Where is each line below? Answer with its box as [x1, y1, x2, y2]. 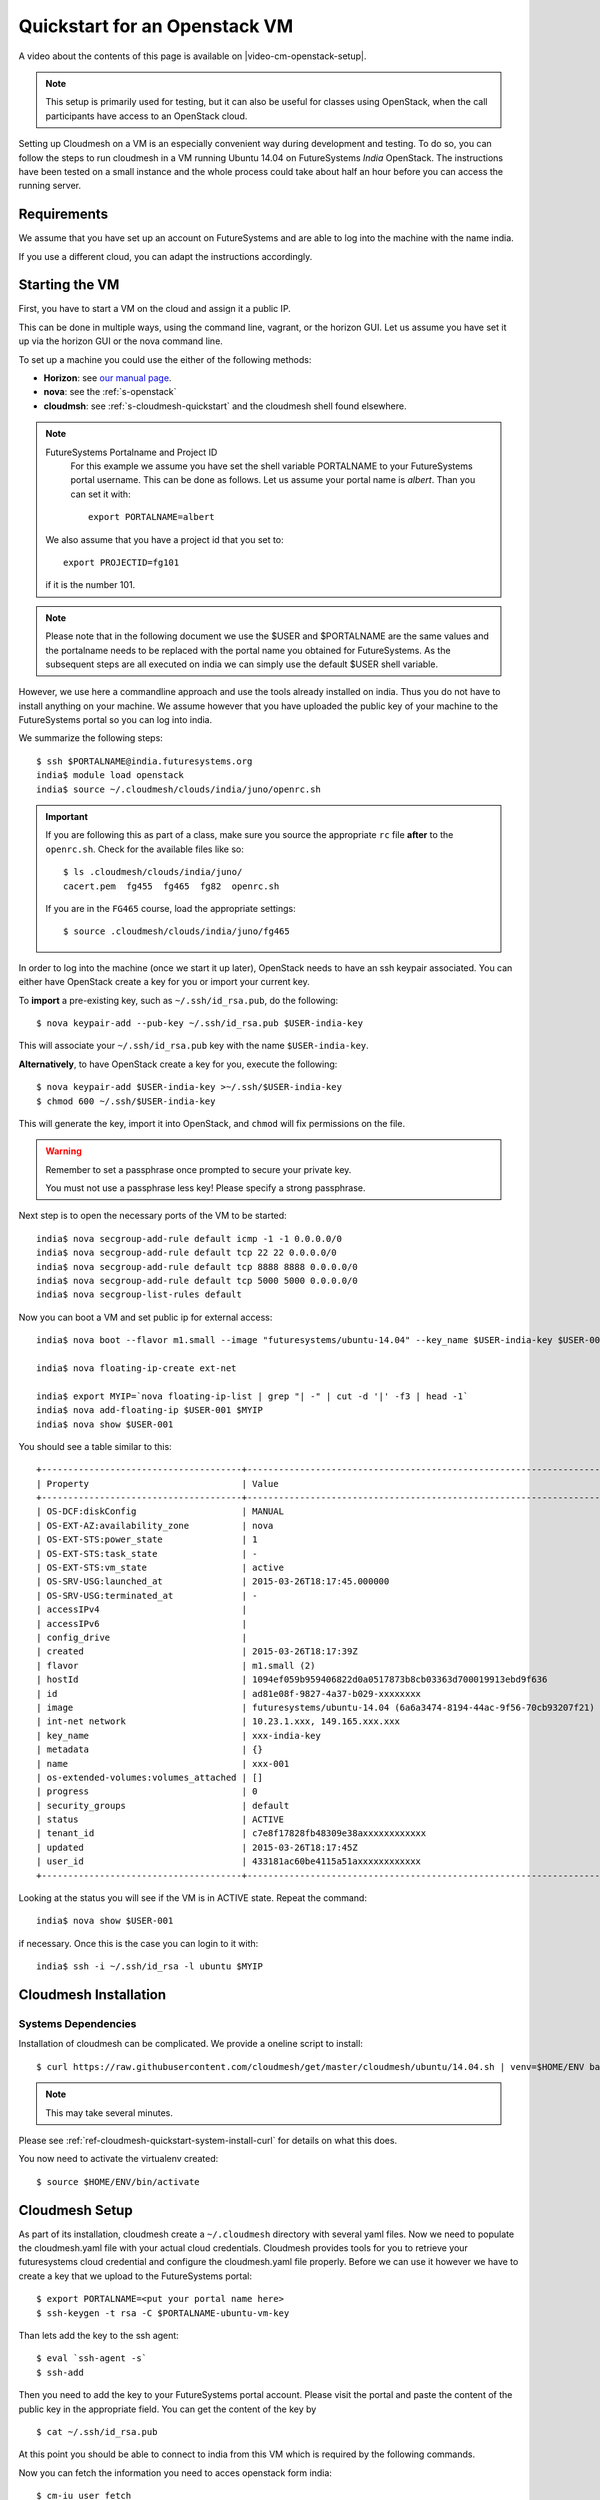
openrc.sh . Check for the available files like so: [45, 843, 244, 855]
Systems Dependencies [18, 2016, 137, 2030]
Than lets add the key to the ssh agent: [18, 2329, 179, 2341]
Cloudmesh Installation [18, 1986, 167, 2004]
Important [45, 811, 89, 823]
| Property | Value [36, 1478, 279, 1489]
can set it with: [70, 488, 131, 500]
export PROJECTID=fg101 [63, 556, 180, 568]
